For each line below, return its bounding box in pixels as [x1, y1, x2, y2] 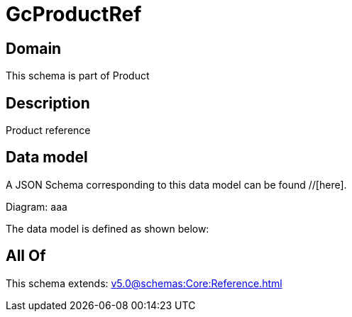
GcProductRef [6, 2, 142, 26]
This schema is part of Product [6, 69, 150, 82]
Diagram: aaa [6, 200, 67, 213]
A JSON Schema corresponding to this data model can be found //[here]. [6, 178, 347, 191]
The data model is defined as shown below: [6, 222, 209, 235]
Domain [6, 39, 62, 57]
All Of [6, 247, 46, 265]
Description [6, 94, 90, 112]
